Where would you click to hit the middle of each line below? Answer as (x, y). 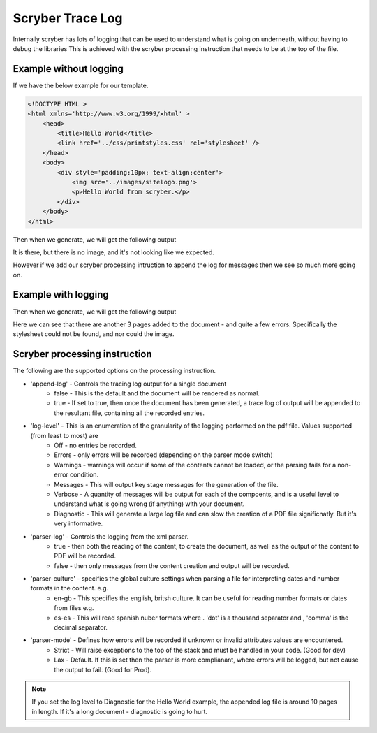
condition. (84, 474)
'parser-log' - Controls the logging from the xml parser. (110, 536)
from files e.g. (74, 608)
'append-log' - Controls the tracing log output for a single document (128, 384)
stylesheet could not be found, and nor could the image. (94, 334)
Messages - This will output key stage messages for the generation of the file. (166, 484)
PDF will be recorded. (85, 556)
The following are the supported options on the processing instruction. (114, 371)
